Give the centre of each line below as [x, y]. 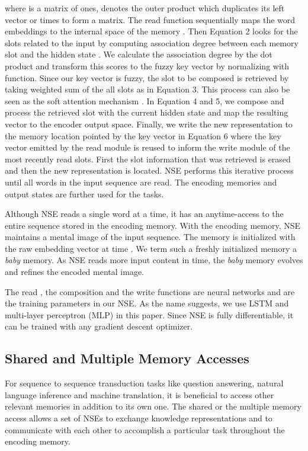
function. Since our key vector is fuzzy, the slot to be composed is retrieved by [147, 77]
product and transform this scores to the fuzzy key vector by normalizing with [147, 65]
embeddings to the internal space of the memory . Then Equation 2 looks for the [151, 31]
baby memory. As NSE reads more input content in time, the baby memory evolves [154, 260]
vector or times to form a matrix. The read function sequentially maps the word [150, 19]
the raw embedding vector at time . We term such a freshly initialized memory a [151, 248]
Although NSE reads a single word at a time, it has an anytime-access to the [144, 214]
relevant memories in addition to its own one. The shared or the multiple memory [153, 406]
